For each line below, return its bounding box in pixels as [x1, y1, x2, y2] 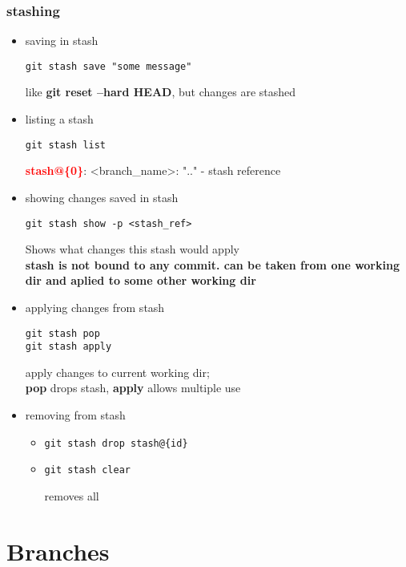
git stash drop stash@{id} [44, 437, 188, 449]
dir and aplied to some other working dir [25, 272, 256, 289]
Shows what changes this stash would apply [25, 241, 239, 257]
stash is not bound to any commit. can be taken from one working [25, 256, 400, 273]
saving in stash [25, 32, 98, 49]
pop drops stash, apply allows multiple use [25, 379, 241, 396]
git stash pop [25, 327, 100, 339]
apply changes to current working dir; [25, 363, 210, 380]
